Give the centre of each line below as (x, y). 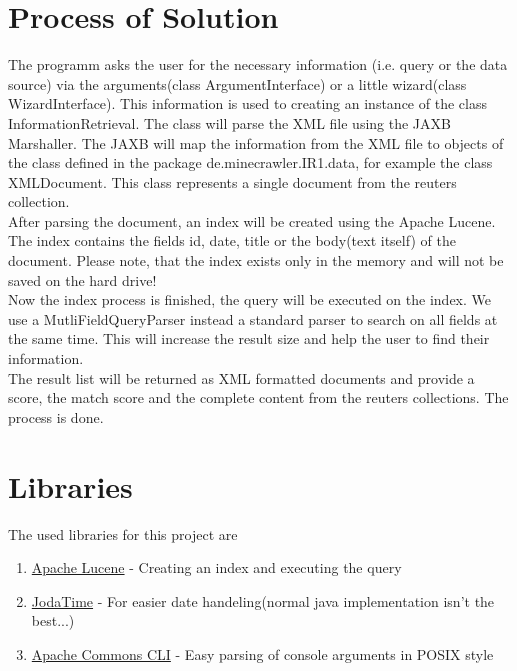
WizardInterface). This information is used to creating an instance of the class (247, 103)
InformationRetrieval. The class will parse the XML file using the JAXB (229, 122)
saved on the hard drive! (82, 279)
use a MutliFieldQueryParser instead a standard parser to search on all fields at (253, 318)
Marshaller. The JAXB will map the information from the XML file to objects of (256, 142)
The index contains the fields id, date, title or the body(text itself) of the (232, 240)
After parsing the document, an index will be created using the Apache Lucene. (252, 220)
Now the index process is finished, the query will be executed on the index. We (249, 299)
